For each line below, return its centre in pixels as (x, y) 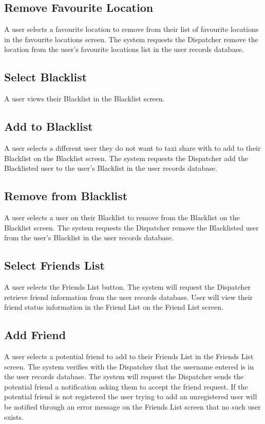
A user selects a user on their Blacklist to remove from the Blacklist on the (122, 217)
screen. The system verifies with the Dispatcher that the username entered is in (129, 366)
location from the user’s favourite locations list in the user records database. (124, 49)
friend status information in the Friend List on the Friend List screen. (114, 307)
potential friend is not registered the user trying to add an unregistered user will (131, 396)
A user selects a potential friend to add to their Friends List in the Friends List (129, 356)
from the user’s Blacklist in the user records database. (89, 237)
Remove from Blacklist (66, 196)
